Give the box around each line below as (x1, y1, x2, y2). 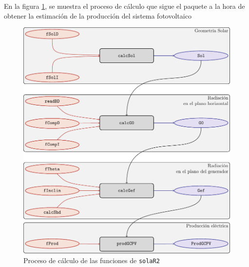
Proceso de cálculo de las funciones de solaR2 (23, 255, 160, 265)
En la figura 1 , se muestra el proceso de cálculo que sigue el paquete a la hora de (4, 1, 245, 11)
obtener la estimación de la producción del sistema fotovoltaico (4, 10, 192, 21)
